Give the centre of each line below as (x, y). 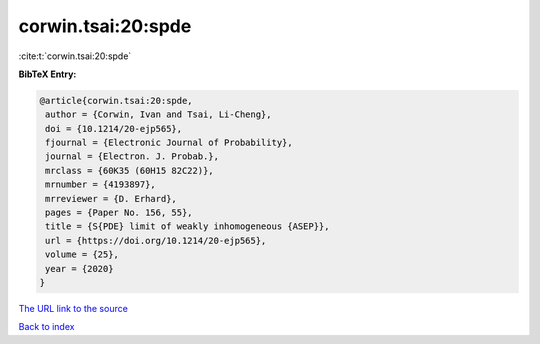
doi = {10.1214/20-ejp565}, (114, 128)
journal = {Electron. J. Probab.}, (132, 156)
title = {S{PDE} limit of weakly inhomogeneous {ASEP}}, (187, 226)
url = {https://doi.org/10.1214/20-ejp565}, (156, 240)
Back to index (46, 327)
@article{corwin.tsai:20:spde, (116, 100)
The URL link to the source (73, 308)
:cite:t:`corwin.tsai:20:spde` (75, 56)
